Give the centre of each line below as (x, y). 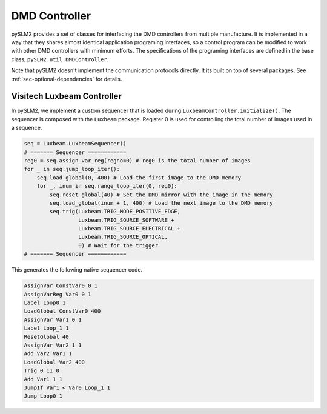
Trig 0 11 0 (42, 371)
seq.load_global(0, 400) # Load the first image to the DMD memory (139, 178)
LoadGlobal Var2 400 (54, 362)
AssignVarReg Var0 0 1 (58, 294)
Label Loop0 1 (45, 303)
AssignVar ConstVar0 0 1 (61, 286)
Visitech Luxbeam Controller (67, 96)
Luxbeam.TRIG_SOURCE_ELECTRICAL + (129, 229)
